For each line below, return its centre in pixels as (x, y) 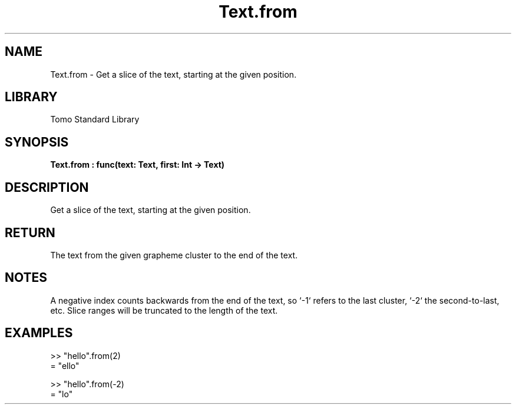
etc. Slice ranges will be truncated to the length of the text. (164, 310)
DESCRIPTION (47, 187)
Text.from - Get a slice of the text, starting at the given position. (173, 74)
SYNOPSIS (37, 142)
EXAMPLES (39, 333)
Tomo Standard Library (95, 119)
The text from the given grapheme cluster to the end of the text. (174, 255)
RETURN (30, 232)
